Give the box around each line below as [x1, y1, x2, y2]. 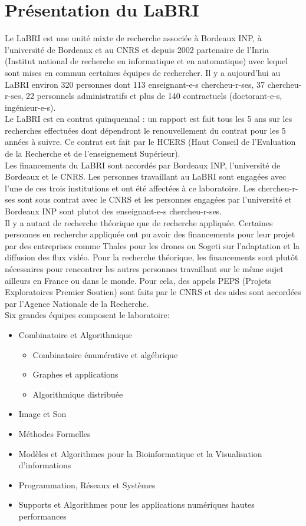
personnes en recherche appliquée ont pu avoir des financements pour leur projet [5, 228, 295, 240]
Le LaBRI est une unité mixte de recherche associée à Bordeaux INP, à [5, 32, 262, 44]
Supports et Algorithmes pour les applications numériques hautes [18, 498, 255, 511]
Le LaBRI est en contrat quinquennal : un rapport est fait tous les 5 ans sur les [5, 113, 292, 125]
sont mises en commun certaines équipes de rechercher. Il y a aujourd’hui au [5, 66, 281, 78]
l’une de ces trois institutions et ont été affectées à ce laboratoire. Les [5, 181, 255, 194]
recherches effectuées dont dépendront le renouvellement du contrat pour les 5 [5, 124, 286, 136]
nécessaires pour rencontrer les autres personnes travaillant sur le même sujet [5, 263, 284, 274]
